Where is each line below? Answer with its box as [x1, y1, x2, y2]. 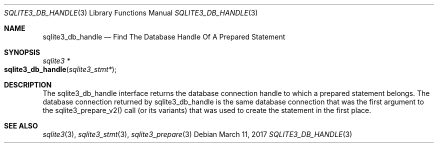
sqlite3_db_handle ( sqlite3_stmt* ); [4, 65, 117, 73]
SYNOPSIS [4, 48, 40, 56]
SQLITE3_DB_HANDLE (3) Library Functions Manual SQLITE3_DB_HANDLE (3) [4, 8, 258, 17]
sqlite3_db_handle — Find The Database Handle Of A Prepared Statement [42, 32, 285, 41]
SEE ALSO [4, 121, 38, 130]
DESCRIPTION [4, 80, 52, 89]
